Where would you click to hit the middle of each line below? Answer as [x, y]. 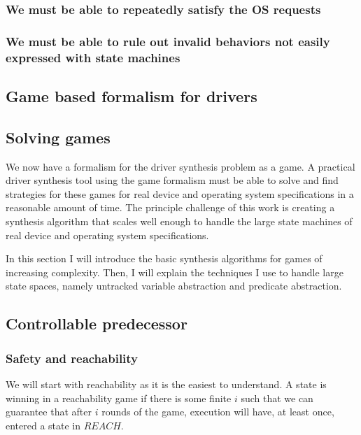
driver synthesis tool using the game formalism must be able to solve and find [172, 180]
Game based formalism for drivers [132, 96]
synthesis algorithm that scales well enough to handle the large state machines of [179, 221]
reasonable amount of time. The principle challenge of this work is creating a [170, 207]
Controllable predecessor [97, 323]
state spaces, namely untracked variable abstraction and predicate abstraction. [174, 286]
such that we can [277, 398]
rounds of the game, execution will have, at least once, [218, 412]
